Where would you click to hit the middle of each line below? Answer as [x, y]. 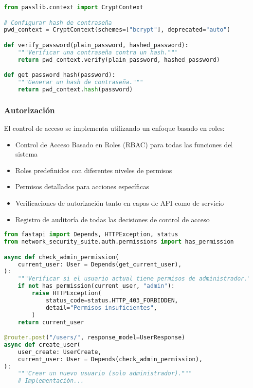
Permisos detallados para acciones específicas [82, 186]
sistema [27, 154]
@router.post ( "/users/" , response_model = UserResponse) [95, 338]
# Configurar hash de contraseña [58, 23]
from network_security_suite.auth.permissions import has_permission [119, 242]
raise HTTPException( [67, 293]
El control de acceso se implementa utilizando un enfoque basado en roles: [114, 128]
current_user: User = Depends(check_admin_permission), [110, 359]
